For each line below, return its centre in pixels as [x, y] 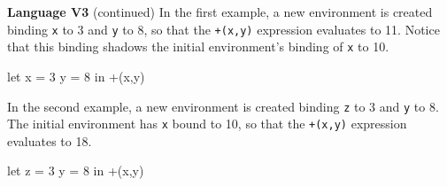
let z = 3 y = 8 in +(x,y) [76, 170]
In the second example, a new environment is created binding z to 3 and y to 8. [223, 106]
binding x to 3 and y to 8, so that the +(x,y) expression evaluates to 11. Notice [223, 29]
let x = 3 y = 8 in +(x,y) [76, 76]
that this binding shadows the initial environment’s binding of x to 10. [198, 46]
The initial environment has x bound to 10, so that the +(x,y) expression [207, 124]
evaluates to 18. [50, 140]
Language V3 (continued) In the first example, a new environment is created [220, 12]
